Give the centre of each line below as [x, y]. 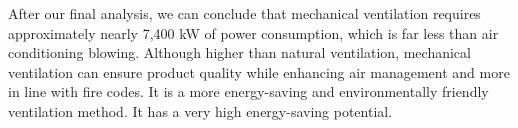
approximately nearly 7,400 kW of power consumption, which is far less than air [253, 32]
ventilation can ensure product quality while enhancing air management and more [259, 71]
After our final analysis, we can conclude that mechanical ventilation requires [244, 13]
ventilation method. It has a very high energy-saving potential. [200, 110]
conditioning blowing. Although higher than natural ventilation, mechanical [239, 52]
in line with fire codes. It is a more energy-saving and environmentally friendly [248, 91]
